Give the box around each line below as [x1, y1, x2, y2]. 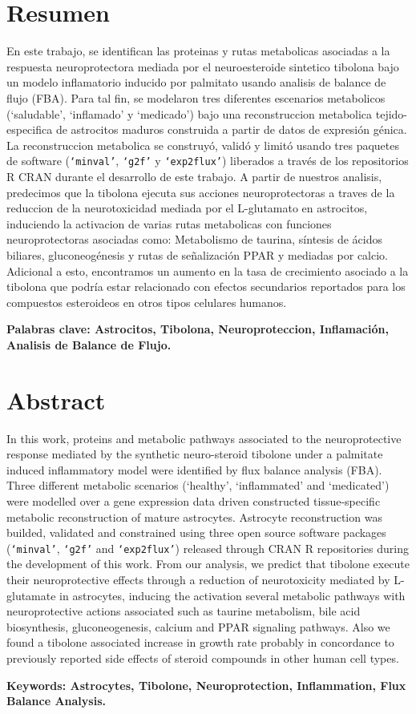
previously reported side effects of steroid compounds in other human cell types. [6, 649, 399, 666]
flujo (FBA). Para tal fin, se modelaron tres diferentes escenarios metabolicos [6, 89, 386, 106]
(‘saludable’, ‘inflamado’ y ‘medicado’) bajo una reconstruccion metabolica [6, 105, 373, 122]
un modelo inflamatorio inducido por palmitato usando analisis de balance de [6, 74, 386, 91]
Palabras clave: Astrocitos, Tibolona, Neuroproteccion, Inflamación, [6, 321, 389, 337]
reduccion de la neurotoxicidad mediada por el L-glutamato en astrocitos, [6, 200, 368, 216]
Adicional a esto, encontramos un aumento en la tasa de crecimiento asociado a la [6, 262, 409, 279]
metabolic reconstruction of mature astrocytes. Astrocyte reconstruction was [6, 508, 382, 525]
